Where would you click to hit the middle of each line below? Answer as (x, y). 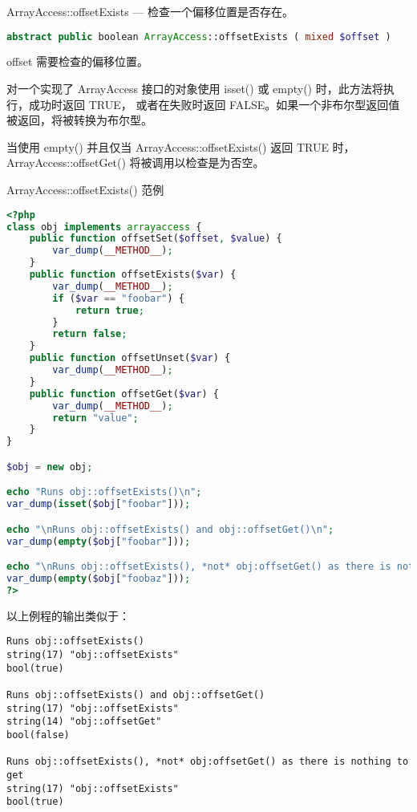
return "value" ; (95, 418)
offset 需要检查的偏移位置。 (78, 61)
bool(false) (38, 735)
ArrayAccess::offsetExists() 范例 (85, 190)
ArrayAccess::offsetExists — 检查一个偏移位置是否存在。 (150, 11)
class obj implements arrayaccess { (104, 227)
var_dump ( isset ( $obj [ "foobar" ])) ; (99, 504)
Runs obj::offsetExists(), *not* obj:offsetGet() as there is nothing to (208, 762)
